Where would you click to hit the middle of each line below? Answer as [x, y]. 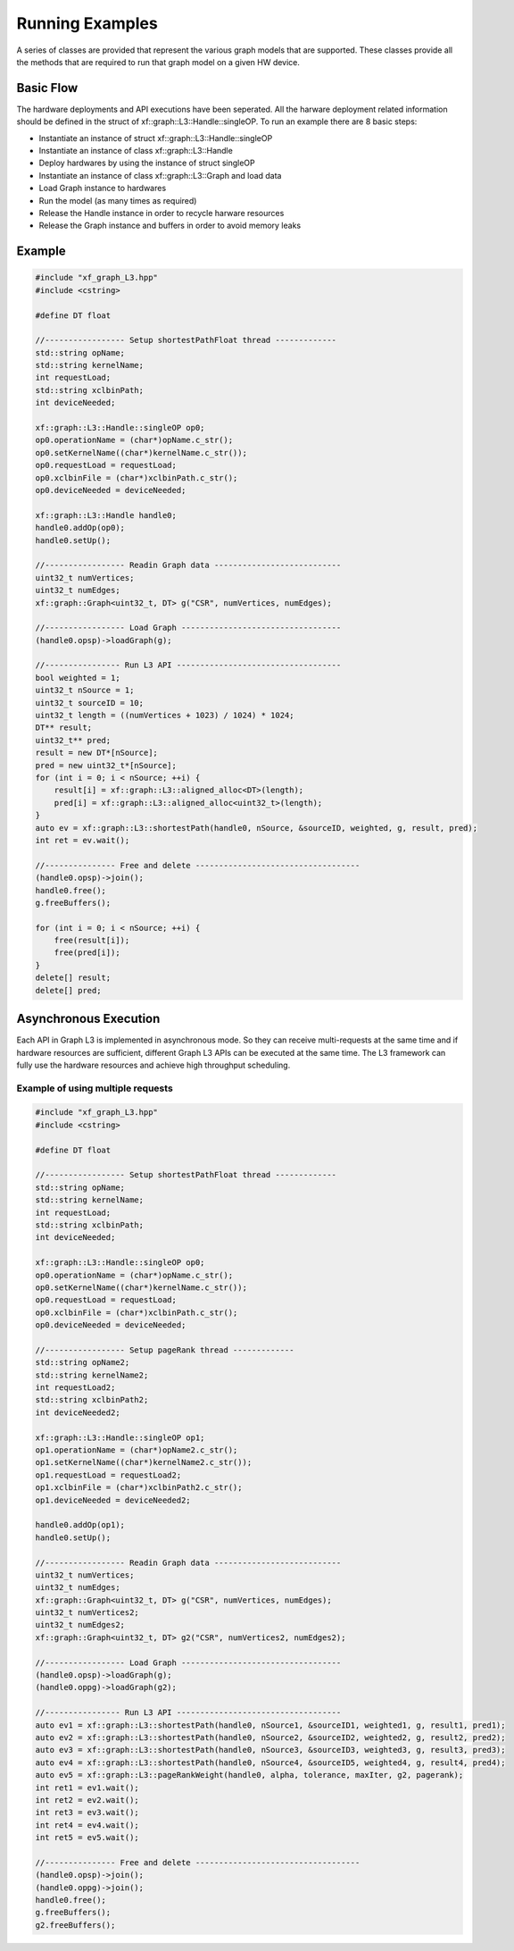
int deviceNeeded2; [78, 1412]
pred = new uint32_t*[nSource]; [106, 765]
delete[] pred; [68, 990]
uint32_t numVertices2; [87, 1613]
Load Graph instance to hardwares [103, 188]
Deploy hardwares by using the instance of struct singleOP [147, 163]
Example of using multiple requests [95, 1088]
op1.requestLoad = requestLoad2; [108, 1475]
